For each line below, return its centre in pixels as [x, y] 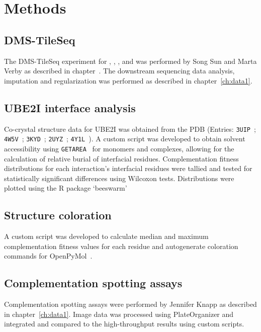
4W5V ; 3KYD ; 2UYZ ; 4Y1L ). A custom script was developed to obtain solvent [125, 139]
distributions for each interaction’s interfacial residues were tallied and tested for [128, 168]
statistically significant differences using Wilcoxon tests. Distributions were [119, 178]
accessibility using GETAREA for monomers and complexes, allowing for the [119, 148]
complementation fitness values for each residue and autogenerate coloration [121, 246]
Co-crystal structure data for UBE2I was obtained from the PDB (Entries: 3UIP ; [130, 129]
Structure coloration [58, 215]
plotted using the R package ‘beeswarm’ [66, 188]
